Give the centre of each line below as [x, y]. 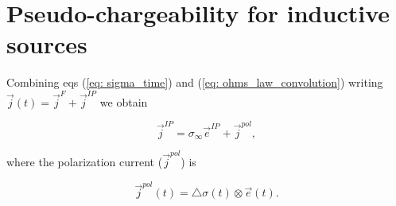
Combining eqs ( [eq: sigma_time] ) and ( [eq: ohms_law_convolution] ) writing [195, 82]
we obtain [124, 101]
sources [47, 44]
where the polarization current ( [85, 162]
